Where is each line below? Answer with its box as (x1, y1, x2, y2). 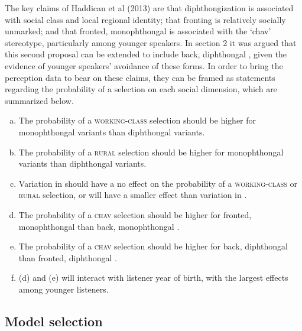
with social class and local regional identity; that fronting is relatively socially (5, 13, 286, 25)
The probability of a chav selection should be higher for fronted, (18, 208, 252, 220)
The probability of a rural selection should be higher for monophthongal (18, 145, 284, 158)
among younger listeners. (18, 283, 109, 295)
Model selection (5, 311, 103, 330)
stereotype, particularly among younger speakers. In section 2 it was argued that (5, 36, 297, 48)
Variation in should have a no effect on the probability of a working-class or (18, 177, 297, 189)
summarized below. (5, 94, 74, 106)
